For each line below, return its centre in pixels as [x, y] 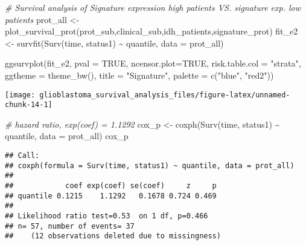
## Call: [22, 156]
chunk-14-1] [29, 105]
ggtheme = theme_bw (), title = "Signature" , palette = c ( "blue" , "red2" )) [139, 75]
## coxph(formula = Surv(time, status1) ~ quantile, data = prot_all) [150, 165]
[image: [20, 95]
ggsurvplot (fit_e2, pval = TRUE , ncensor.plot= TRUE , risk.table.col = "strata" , [153, 63]
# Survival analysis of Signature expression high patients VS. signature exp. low [153, 7]
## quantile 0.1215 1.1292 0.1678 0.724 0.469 [111, 196]
